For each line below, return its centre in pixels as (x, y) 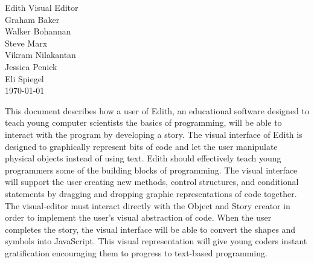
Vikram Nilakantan (40, 55)
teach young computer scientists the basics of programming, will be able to (143, 122)
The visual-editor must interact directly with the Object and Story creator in (148, 205)
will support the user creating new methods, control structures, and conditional (152, 182)
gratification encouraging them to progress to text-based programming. (136, 252)
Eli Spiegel (24, 78)
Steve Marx (26, 43)
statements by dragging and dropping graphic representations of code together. (151, 193)
